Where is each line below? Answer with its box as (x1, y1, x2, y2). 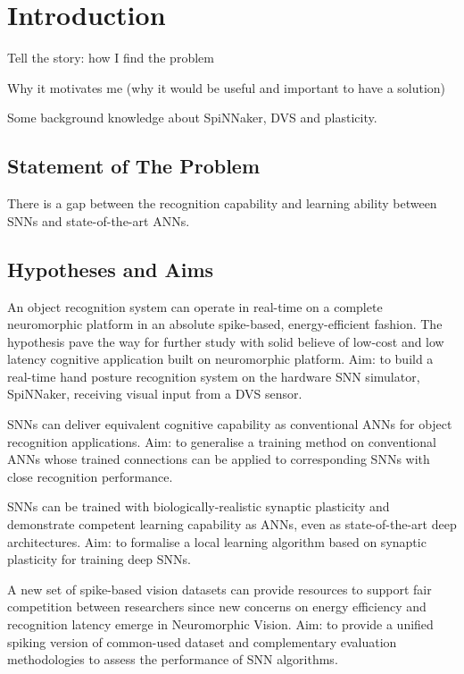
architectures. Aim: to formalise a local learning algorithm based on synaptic (7, 532, 427, 551)
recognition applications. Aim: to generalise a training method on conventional (7, 432, 436, 451)
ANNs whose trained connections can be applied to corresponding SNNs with (7, 450, 430, 468)
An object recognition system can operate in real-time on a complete (7, 297, 383, 316)
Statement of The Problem (7, 152, 261, 180)
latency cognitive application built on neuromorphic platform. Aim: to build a (7, 350, 434, 368)
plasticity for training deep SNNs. (7, 550, 191, 569)
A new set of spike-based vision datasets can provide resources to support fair (7, 579, 432, 598)
